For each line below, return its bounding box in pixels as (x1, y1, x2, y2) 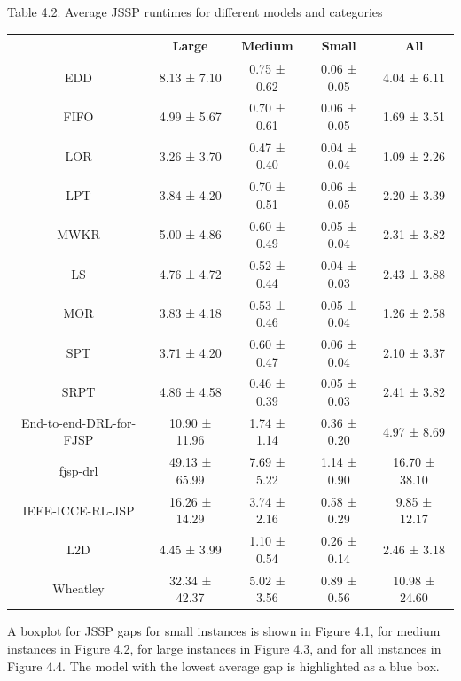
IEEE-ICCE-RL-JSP (22, 500, 135, 519)
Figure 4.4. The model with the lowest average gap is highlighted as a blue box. (7, 656, 440, 675)
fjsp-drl (59, 461, 98, 480)
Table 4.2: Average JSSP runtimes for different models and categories (7, 3, 383, 20)
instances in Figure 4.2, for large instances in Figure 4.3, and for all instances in (7, 638, 441, 657)
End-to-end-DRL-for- (20, 413, 137, 431)
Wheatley (52, 579, 105, 598)
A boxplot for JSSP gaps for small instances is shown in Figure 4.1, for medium (7, 622, 441, 640)
